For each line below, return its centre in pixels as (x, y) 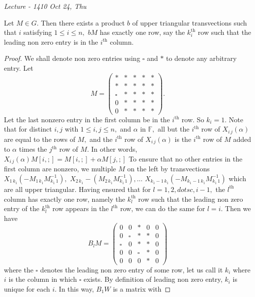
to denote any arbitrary (201, 58)
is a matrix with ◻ (142, 288)
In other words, (114, 149)
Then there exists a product (83, 22)
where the (19, 269)
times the (33, 149)
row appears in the (81, 208)
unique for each (27, 288)
